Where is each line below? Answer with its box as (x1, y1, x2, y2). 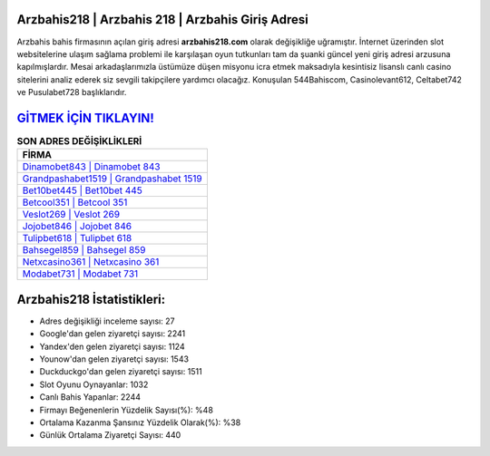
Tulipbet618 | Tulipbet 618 (22, 232, 132, 245)
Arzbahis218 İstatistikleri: (16, 291, 166, 307)
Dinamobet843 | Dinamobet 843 (22, 160, 161, 173)
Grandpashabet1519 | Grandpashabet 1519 (22, 172, 203, 185)
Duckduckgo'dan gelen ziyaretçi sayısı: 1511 (39, 366, 203, 377)
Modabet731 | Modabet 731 (22, 267, 139, 280)
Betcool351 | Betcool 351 (22, 196, 128, 209)
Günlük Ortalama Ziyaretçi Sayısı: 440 (39, 430, 181, 441)
